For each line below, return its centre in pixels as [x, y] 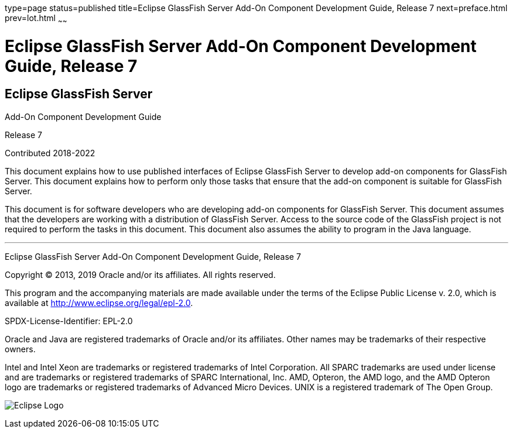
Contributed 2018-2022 [50, 153]
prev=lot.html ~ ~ [36, 19]
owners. [20, 349]
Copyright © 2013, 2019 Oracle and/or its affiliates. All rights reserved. [140, 274]
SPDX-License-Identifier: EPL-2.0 [69, 321]
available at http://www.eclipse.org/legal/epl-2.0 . [99, 303]
